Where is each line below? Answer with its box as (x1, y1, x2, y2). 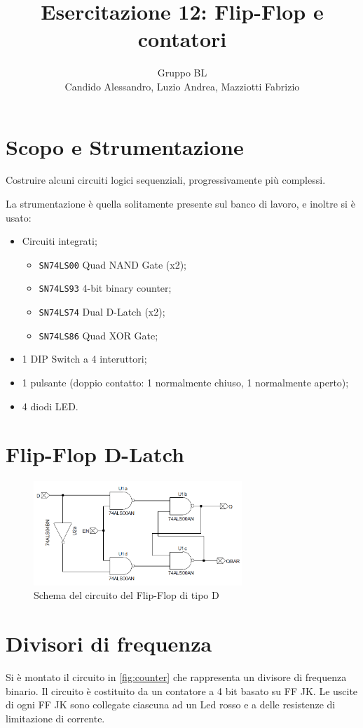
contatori (137, 25, 227, 53)
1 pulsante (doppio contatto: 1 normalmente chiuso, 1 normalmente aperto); (22, 375, 349, 390)
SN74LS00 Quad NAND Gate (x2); (39, 257, 187, 271)
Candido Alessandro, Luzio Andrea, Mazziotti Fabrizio (64, 79, 300, 93)
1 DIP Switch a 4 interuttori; (22, 351, 147, 366)
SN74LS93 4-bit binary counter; (39, 281, 172, 295)
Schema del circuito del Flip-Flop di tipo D (34, 588, 219, 602)
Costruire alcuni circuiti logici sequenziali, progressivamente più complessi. (6, 173, 326, 187)
